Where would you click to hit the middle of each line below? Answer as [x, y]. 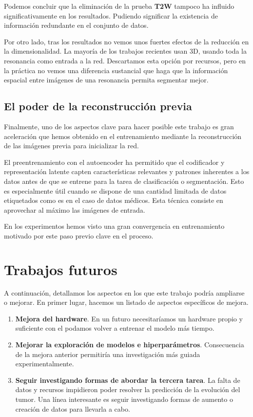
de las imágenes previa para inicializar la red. [71, 146]
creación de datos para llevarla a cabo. [73, 408]
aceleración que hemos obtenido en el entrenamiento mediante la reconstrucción [123, 136]
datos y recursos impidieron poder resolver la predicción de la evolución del [128, 389]
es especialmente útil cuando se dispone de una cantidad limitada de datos [115, 190]
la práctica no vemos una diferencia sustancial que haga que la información [116, 70]
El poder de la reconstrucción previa [98, 106]
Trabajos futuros [61, 269]
